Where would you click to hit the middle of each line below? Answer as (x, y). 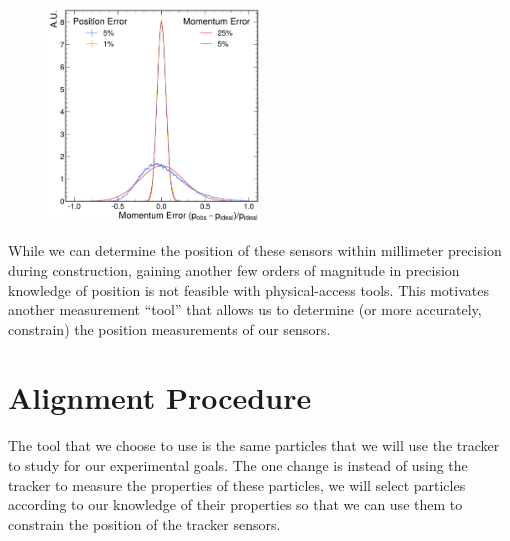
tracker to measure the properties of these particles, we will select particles (237, 484)
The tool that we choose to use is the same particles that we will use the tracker (254, 445)
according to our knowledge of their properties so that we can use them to (235, 504)
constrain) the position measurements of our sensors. (169, 328)
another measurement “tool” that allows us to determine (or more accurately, (245, 309)
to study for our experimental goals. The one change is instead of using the (238, 465)
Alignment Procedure (160, 397)
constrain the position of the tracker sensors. (144, 523)
